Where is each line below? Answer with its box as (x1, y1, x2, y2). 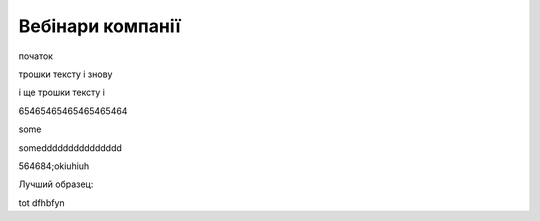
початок (18, 50, 54, 62)
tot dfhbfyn (18, 196, 65, 209)
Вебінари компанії (18, 15, 181, 37)
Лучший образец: (18, 178, 94, 190)
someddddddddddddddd (18, 141, 122, 154)
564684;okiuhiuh (18, 160, 90, 172)
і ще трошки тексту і (18, 86, 105, 99)
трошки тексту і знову (18, 68, 113, 80)
